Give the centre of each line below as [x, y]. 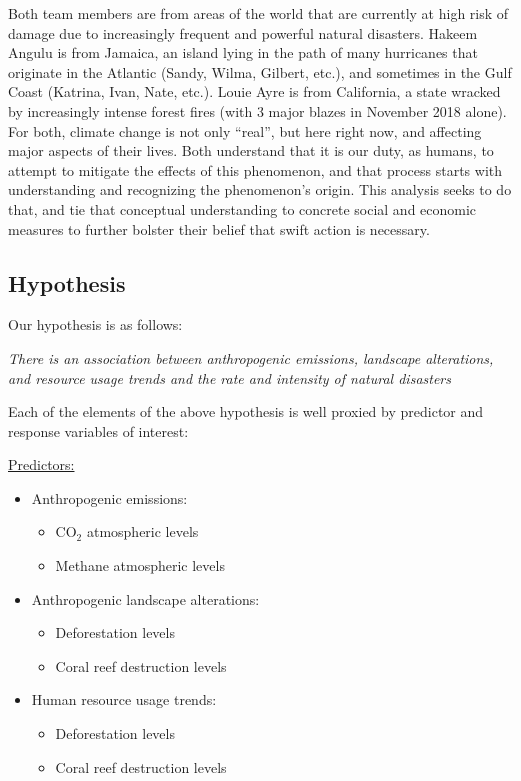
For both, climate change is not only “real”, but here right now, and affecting [245, 130]
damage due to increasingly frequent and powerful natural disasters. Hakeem [243, 32]
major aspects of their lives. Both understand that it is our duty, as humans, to [251, 150]
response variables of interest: [98, 430]
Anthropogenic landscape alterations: [145, 598]
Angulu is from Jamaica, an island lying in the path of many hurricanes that [243, 52]
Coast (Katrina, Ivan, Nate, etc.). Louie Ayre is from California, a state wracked [254, 91]
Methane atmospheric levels [140, 565]
